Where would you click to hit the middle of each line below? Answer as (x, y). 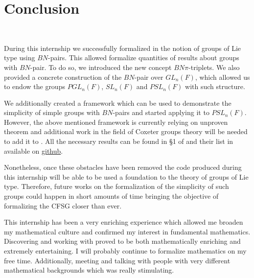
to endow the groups (35, 86)
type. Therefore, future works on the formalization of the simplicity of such (116, 186)
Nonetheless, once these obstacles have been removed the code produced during (123, 167)
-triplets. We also (214, 67)
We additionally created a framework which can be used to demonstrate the (118, 103)
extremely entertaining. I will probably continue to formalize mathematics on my (125, 251)
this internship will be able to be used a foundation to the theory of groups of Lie (126, 176)
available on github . (34, 151)
